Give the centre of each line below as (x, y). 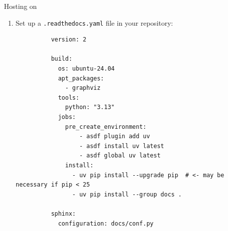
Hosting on (20, 6)
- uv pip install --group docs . (127, 194)
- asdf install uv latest (122, 146)
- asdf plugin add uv (114, 136)
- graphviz (83, 88)
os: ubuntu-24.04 (86, 69)
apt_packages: (81, 78)
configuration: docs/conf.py (106, 223)
